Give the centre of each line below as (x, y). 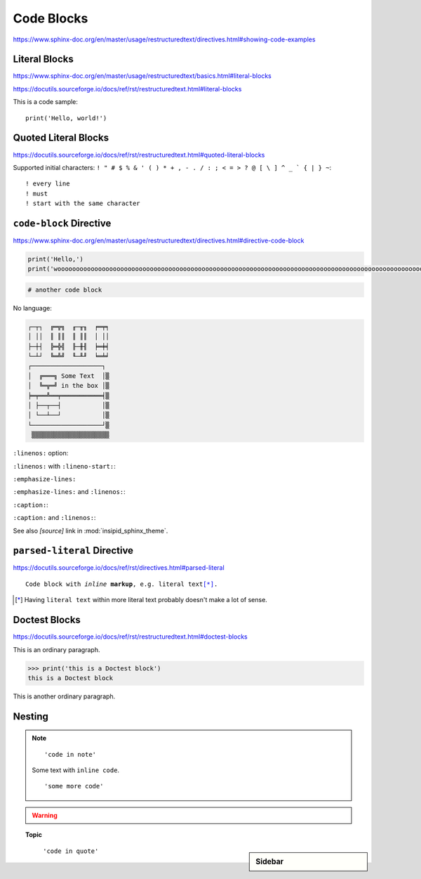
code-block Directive (62, 223)
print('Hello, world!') (66, 118)
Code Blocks (51, 18)
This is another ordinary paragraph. (64, 696)
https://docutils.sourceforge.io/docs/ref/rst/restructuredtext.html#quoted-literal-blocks (139, 155)
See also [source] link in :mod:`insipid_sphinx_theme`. (91, 530)
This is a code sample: (46, 102)
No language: (32, 308)
